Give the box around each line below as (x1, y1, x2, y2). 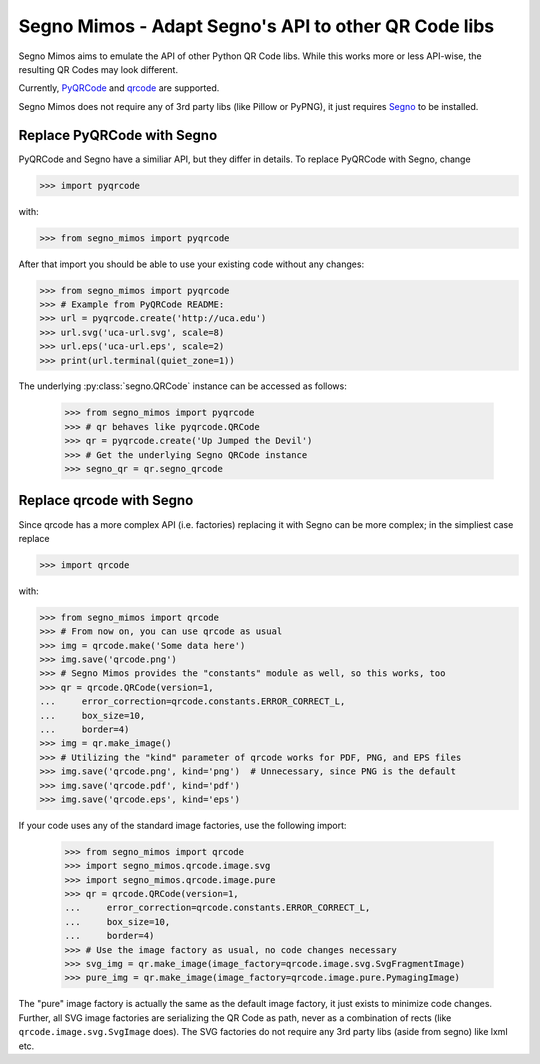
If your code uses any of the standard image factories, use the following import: (18, 819, 347, 831)
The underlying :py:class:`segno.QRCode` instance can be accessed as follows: (18, 380, 347, 392)
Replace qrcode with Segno (18, 492, 194, 509)
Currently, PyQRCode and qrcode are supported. (18, 82, 220, 94)
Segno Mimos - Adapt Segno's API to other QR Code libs (18, 15, 495, 37)
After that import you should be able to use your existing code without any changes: (18, 258, 365, 270)
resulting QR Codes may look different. (18, 63, 179, 75)
